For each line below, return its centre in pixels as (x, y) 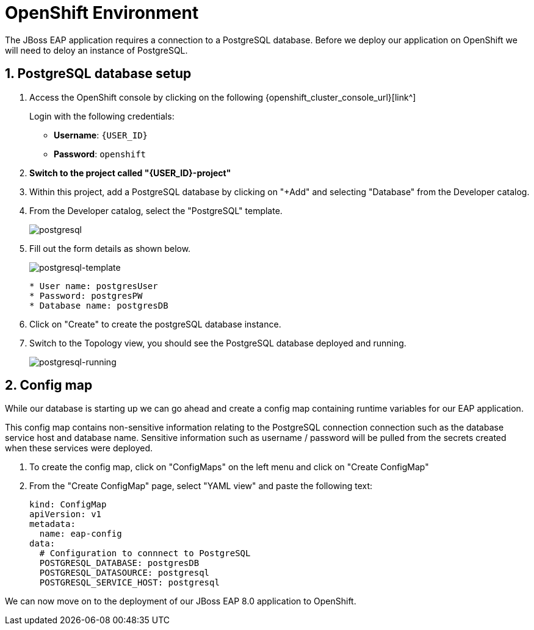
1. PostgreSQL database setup (98, 74)
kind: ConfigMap (68, 505)
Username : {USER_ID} (101, 135)
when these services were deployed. (79, 448)
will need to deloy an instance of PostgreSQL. (96, 50)
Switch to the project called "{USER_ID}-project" (130, 173)
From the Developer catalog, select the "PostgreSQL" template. (156, 210)
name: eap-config (81, 534)
